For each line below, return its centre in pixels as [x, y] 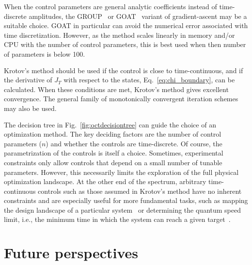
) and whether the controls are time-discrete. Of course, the [134, 143]
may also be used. [30, 108]
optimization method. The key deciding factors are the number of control [113, 134]
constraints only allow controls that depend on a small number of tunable [113, 162]
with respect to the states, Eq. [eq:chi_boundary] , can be [149, 80]
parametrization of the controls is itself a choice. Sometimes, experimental [114, 153]
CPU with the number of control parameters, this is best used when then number [125, 44]
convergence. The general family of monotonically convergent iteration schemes [121, 99]
